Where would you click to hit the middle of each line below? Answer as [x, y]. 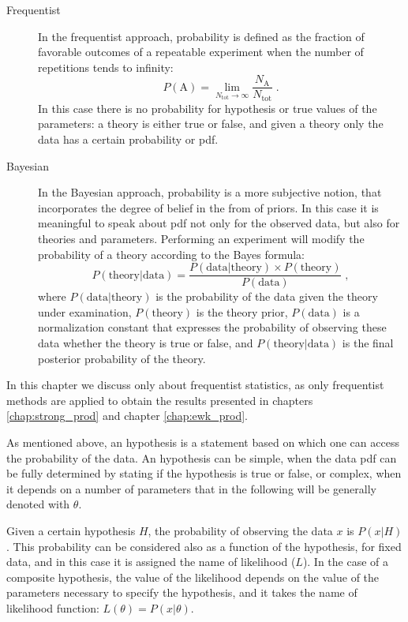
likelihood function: [53, 607]
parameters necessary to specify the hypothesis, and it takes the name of [182, 592]
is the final [368, 343]
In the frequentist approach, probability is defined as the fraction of [201, 36]
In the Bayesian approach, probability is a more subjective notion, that [210, 192]
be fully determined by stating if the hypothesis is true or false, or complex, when [204, 473]
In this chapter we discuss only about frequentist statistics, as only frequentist [195, 385]
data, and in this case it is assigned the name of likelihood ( [151, 562]
